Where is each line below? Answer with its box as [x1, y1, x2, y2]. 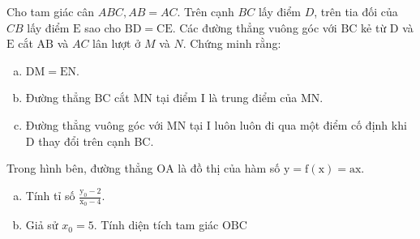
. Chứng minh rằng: [182, 35, 281, 52]
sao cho [84, 19, 122, 36]
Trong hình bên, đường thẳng [6, 160, 153, 177]
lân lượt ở [92, 35, 141, 52]
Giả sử [25, 216, 58, 233]
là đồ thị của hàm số [178, 160, 281, 177]
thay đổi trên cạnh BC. [38, 132, 154, 149]
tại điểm [156, 89, 197, 106]
